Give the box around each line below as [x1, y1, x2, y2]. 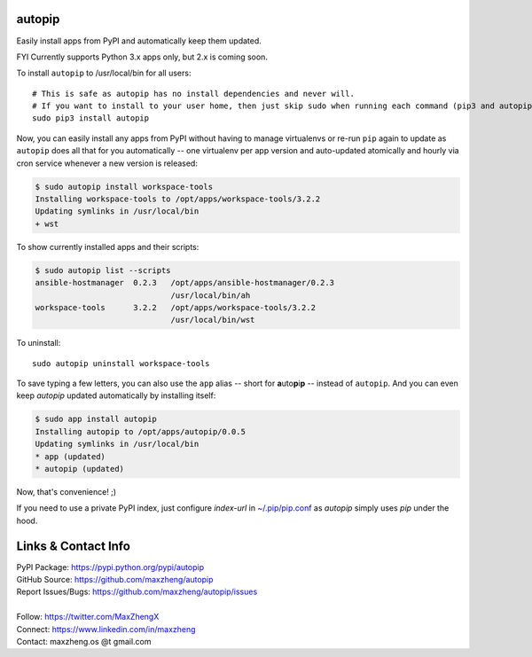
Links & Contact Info [16, 538, 130, 553]
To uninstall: [16, 338, 61, 348]
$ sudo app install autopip [35, 414, 157, 425]
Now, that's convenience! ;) [16, 487, 117, 497]
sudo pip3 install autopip [32, 113, 150, 123]
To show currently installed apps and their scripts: [16, 241, 199, 252]
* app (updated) [35, 451, 106, 461]
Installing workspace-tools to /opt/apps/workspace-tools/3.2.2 [35, 194, 321, 204]
